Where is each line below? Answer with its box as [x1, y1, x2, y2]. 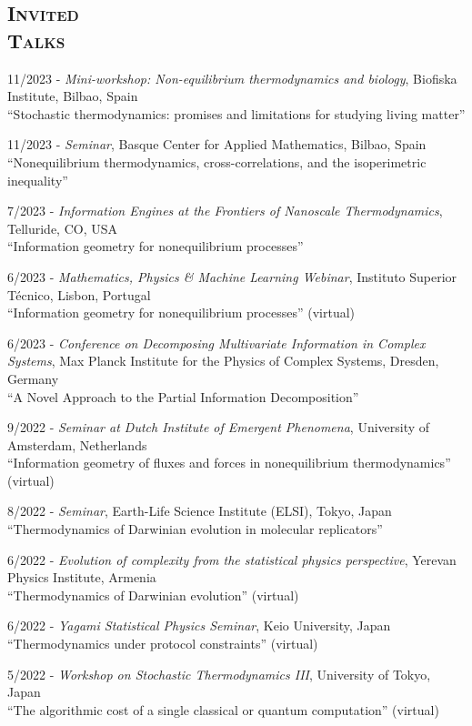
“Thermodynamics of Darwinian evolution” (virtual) [7, 585, 299, 604]
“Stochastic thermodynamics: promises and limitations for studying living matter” [7, 104, 466, 123]
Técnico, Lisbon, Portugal [7, 285, 151, 304]
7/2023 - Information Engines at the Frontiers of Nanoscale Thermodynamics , [7, 201, 443, 220]
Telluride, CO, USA [7, 218, 118, 237]
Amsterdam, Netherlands [7, 435, 147, 454]
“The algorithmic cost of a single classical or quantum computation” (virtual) [7, 700, 439, 719]
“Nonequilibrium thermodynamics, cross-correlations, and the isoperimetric [7, 152, 427, 171]
